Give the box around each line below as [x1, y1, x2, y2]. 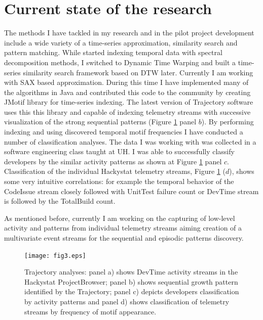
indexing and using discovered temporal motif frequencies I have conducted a [4, 126, 243, 137]
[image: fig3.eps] [24, 252, 86, 259]
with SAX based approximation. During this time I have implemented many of [4, 77, 249, 87]
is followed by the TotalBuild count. [4, 196, 116, 206]
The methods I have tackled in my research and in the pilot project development [4, 27, 254, 38]
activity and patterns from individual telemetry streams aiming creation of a [4, 222, 242, 233]
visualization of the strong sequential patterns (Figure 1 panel [4, 116, 197, 127]
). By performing [201, 116, 254, 127]
